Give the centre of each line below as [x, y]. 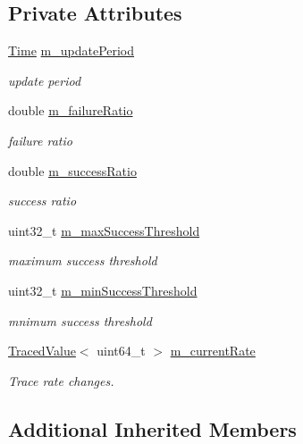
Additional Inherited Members [152, 428]
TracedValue [42, 351]
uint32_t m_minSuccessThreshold [103, 290]
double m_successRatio [72, 170]
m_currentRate [213, 351]
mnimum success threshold [80, 320]
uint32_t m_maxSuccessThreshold [104, 230]
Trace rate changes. [61, 380]
